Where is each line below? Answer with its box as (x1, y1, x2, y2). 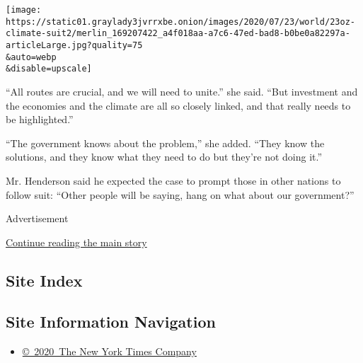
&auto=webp (6, 52, 57, 62)
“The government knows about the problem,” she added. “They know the (6, 135, 325, 150)
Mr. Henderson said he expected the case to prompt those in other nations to (6, 173, 341, 188)
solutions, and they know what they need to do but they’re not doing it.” (6, 149, 323, 164)
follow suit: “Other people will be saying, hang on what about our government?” (6, 187, 355, 202)
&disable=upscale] (6, 64, 92, 74)
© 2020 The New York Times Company (22, 344, 197, 359)
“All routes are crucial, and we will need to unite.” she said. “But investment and (6, 83, 358, 98)
